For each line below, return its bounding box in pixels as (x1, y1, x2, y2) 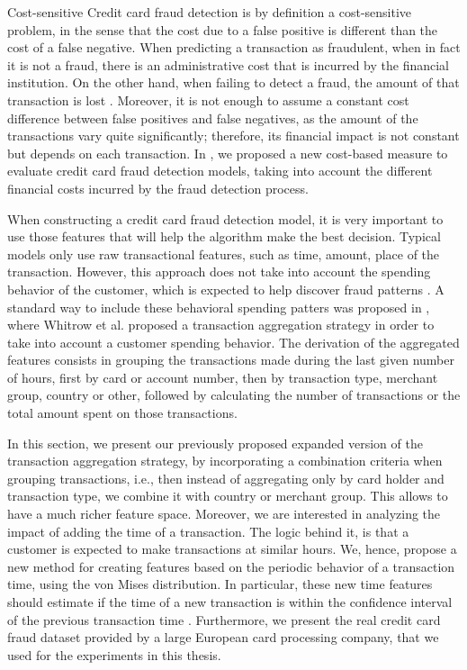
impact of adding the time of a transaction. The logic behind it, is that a (7, 521, 409, 540)
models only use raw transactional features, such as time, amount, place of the (7, 244, 440, 263)
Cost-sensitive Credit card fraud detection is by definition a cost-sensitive (7, 3, 412, 21)
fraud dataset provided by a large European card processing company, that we (7, 628, 439, 647)
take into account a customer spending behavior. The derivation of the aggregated (7, 332, 460, 351)
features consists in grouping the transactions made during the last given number (7, 350, 454, 369)
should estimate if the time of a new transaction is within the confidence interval (7, 593, 453, 611)
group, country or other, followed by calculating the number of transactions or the (7, 385, 461, 404)
